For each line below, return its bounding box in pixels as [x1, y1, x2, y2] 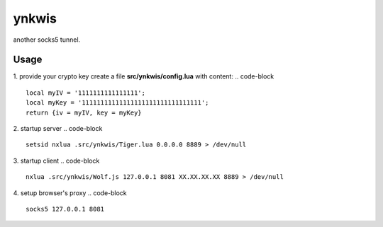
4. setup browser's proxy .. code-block [13, 188, 127, 197]
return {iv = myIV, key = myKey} [26, 108, 142, 117]
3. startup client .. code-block [13, 156, 100, 165]
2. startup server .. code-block [13, 124, 103, 133]
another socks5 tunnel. [13, 35, 81, 44]
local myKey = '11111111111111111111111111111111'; [26, 99, 209, 107]
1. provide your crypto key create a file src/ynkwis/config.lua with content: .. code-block [13, 72, 274, 81]
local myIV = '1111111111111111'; [26, 88, 145, 97]
